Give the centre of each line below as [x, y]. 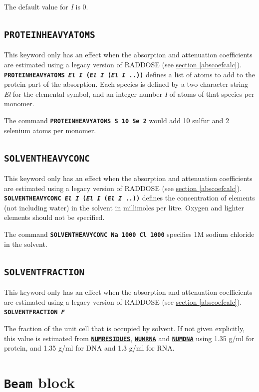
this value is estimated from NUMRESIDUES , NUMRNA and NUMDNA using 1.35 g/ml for [129, 338]
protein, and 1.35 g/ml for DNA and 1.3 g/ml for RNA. [89, 348]
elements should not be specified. [54, 217]
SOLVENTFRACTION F [34, 312]
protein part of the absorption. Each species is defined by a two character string [126, 84]
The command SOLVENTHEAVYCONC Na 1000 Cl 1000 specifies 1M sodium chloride [129, 234]
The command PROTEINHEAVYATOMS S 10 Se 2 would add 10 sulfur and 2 [117, 120]
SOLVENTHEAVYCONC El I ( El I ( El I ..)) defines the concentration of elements [129, 198]
